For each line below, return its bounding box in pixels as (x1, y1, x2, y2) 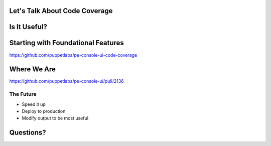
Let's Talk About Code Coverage (9, 7, 113, 15)
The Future (9, 91, 37, 98)
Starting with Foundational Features (9, 39, 124, 47)
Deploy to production (22, 108, 66, 114)
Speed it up (22, 101, 46, 107)
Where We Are (9, 65, 56, 74)
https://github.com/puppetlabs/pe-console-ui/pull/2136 (9, 78, 124, 84)
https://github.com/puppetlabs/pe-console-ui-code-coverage (9, 52, 138, 58)
